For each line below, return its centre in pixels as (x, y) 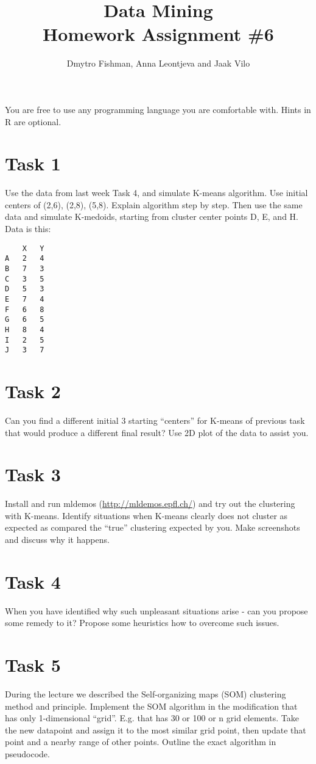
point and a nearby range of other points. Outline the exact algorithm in (141, 742)
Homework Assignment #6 (158, 34)
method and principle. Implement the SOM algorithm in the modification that (151, 706)
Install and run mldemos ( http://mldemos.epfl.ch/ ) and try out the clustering (150, 504)
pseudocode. (27, 754)
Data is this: (28, 228)
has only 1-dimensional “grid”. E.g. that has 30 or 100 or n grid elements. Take (152, 718)
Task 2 (33, 391)
